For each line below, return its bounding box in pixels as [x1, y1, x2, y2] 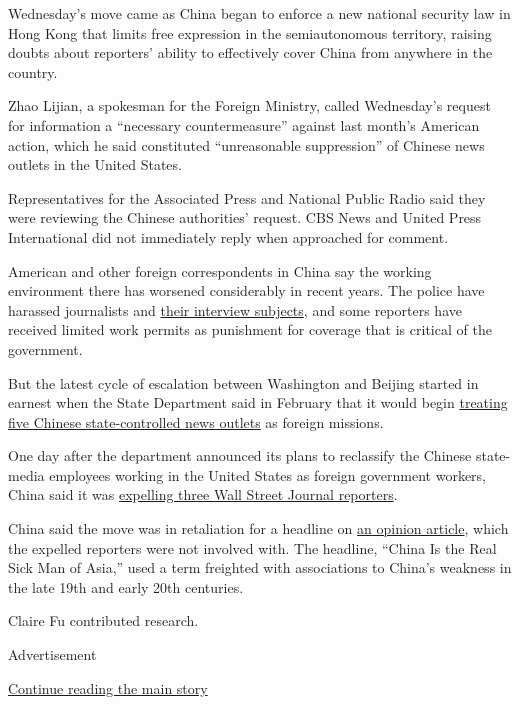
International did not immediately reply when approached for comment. [8, 226, 449, 247]
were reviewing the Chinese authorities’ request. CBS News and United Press [8, 207, 482, 228]
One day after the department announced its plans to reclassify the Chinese [8, 445, 472, 466]
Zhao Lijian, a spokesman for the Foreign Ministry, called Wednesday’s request [8, 95, 491, 116]
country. [8, 61, 58, 82]
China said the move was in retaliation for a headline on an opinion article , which [8, 518, 509, 539]
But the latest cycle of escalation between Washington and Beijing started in [8, 372, 479, 393]
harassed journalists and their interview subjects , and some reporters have [8, 299, 462, 320]
